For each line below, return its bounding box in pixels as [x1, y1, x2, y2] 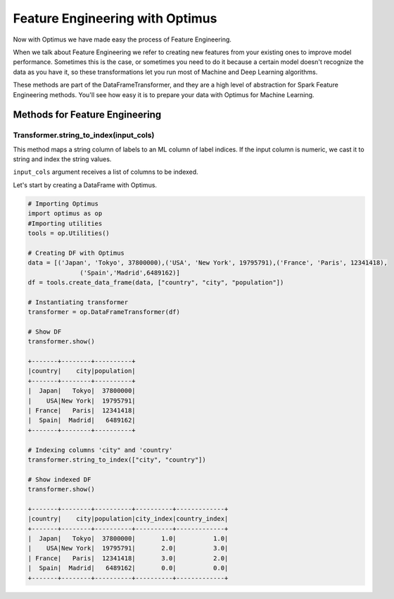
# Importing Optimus [27, 199, 99, 208]
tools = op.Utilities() [27, 229, 110, 237]
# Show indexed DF [27, 475, 91, 484]
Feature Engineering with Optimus [13, 11, 217, 26]
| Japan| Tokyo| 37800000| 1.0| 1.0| [27, 535, 229, 543]
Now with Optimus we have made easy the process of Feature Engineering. [13, 35, 232, 44]
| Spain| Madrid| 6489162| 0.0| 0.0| [27, 564, 229, 572]
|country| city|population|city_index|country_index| [27, 515, 229, 523]
